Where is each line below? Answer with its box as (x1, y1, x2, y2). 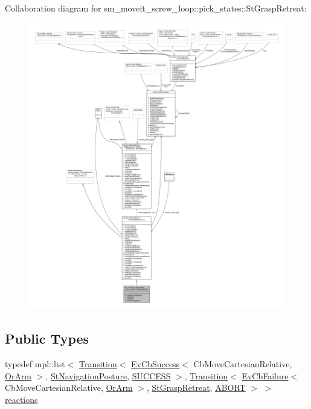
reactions (5, 393, 38, 405)
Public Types (5, 329, 89, 348)
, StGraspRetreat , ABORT (146, 381, 246, 394)
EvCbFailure (242, 369, 289, 382)
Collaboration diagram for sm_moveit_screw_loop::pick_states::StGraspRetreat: (5, 2, 307, 14)
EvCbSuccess (131, 357, 180, 370)
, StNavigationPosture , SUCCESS (45, 369, 171, 382)
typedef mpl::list (5, 357, 65, 370)
